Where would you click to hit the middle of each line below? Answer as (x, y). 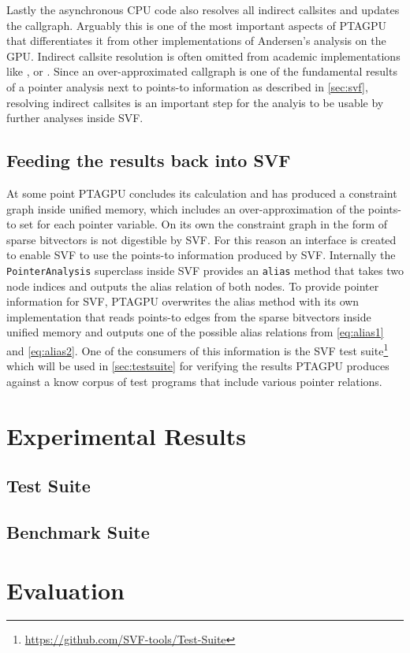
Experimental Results (126, 435)
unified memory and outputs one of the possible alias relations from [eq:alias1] (195, 332)
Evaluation (65, 590)
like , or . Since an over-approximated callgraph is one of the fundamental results (202, 71)
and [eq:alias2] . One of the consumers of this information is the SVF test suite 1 (198, 349)
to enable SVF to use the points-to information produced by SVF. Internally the (201, 255)
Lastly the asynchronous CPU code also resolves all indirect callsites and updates (203, 9)
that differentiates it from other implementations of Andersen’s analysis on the (196, 41)
